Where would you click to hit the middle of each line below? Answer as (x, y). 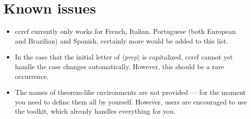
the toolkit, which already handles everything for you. (95, 111)
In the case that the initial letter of (67, 57)
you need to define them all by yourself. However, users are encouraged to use (131, 101)
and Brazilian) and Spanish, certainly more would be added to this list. (121, 40)
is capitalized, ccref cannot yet (187, 57)
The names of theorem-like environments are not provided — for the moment (130, 92)
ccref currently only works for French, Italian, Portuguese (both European (125, 31)
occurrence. (32, 76)
